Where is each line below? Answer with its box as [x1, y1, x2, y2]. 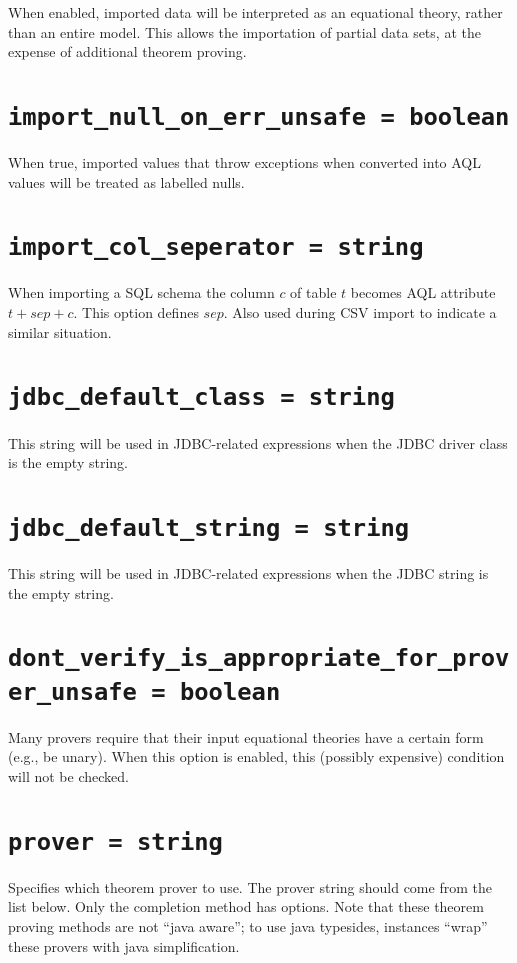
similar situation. [8, 321, 112, 342]
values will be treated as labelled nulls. [8, 171, 245, 192]
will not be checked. [8, 765, 129, 786]
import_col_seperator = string [8, 233, 424, 262]
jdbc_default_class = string [8, 383, 395, 412]
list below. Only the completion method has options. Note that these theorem [8, 896, 484, 917]
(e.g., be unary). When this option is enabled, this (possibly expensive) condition [8, 746, 505, 767]
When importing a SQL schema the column [8, 282, 275, 303]
